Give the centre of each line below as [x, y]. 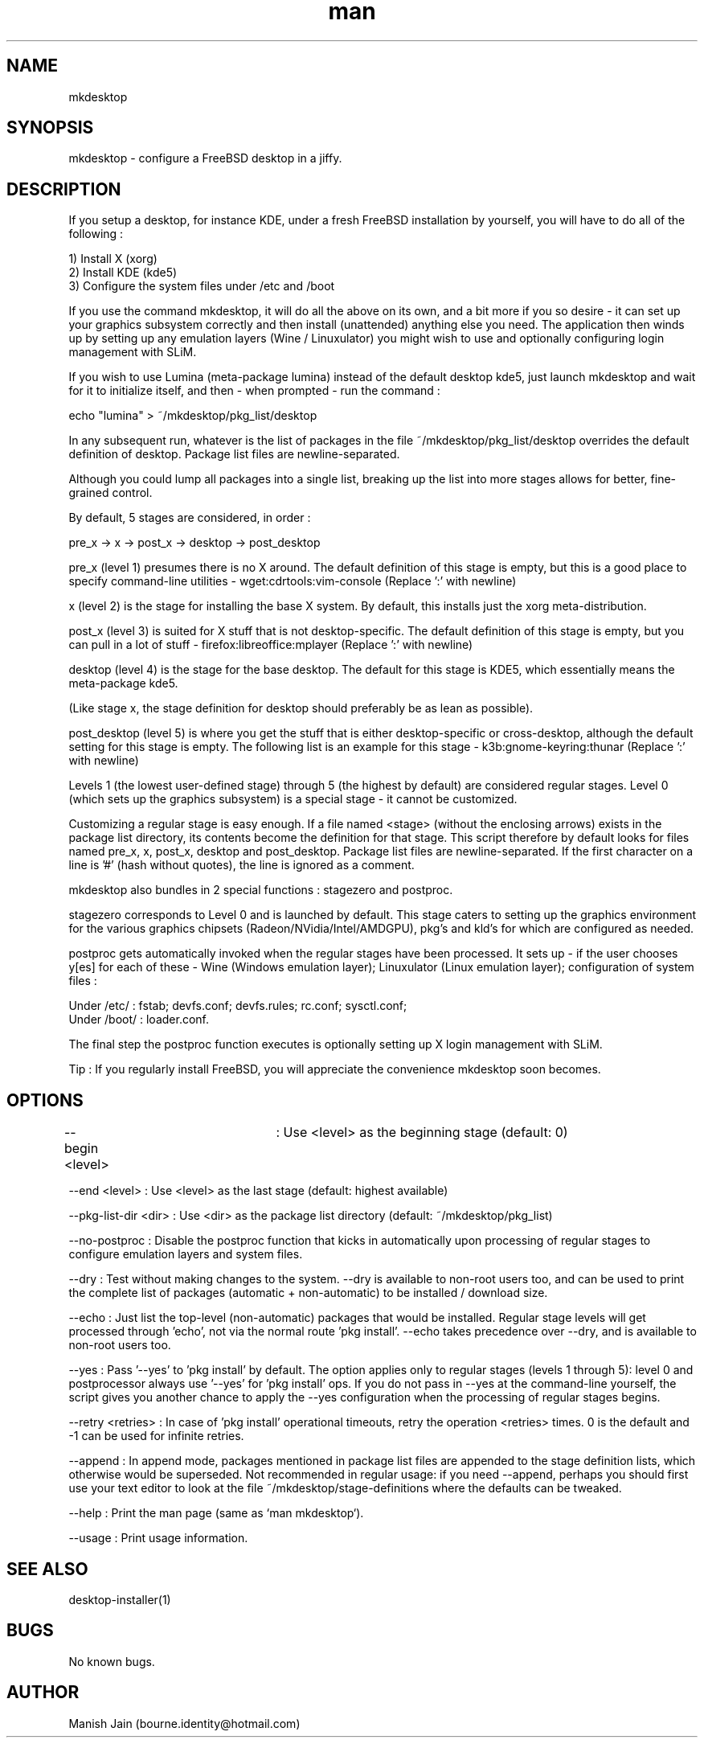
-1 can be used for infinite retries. [156, 1436]
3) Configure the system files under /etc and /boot [202, 286]
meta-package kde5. [123, 683]
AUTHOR [43, 1693]
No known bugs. [112, 1661]
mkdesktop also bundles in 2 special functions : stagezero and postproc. [261, 890]
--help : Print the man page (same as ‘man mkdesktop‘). [216, 1513]
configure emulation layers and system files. [186, 1254]
